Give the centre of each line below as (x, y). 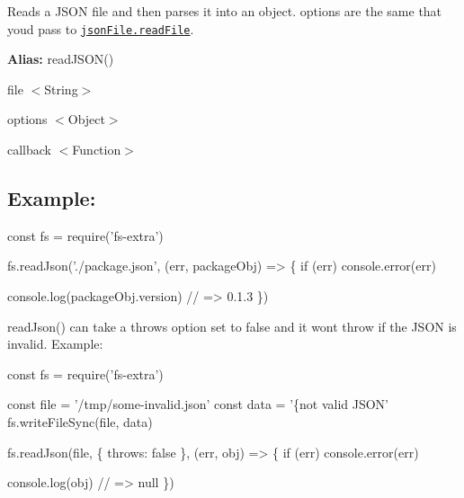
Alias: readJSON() (61, 59)
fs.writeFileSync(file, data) (80, 421)
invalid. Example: (55, 344)
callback (29, 150)
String (61, 89)
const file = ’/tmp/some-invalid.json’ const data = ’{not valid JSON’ (198, 404)
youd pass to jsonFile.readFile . (101, 28)
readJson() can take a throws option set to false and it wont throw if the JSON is (232, 326)
